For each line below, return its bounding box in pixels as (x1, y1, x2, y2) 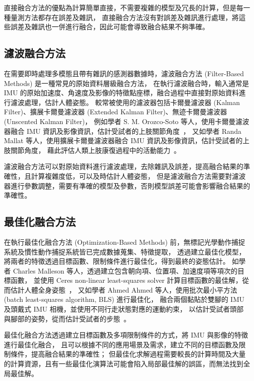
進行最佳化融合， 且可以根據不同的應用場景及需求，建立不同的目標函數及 (4, 339, 239, 349)
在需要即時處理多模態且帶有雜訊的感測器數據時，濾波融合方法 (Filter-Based (4, 68, 244, 78)
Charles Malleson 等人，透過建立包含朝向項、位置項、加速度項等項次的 (13, 265, 238, 275)
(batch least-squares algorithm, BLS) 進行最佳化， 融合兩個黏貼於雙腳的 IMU (4, 294, 245, 304)
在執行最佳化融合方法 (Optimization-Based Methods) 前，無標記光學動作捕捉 (4, 236, 245, 247)
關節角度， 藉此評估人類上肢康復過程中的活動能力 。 (10, 145, 181, 155)
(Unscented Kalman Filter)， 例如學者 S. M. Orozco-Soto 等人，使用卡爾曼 (4, 116, 236, 126)
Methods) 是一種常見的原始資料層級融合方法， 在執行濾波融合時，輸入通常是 (4, 78, 249, 88)
